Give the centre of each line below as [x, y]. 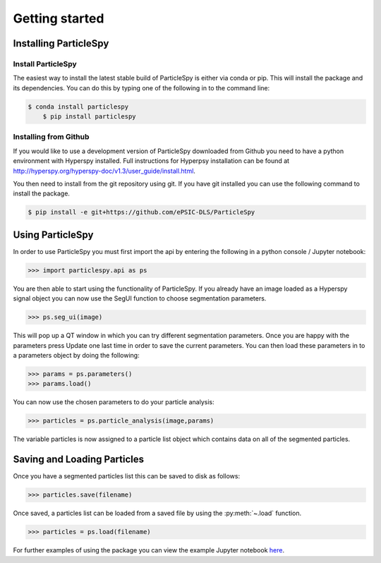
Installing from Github [51, 137]
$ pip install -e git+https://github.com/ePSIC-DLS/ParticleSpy [141, 212]
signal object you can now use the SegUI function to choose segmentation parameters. [140, 298]
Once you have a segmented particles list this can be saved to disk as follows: [126, 476]
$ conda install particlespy [78, 107]
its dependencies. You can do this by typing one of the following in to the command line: [141, 87]
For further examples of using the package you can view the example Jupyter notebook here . [149, 550]
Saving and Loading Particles [79, 460]
